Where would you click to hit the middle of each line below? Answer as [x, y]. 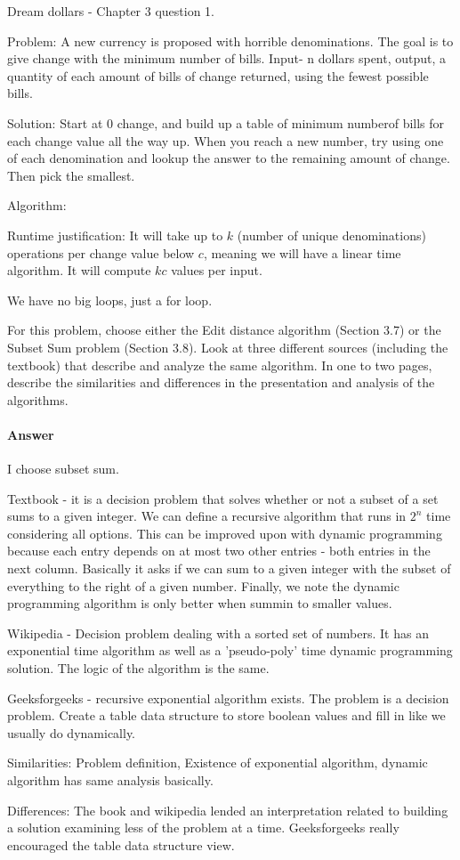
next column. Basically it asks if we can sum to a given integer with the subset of [229, 568]
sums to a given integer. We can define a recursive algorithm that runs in [207, 516]
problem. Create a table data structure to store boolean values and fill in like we [226, 715]
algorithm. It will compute [79, 270]
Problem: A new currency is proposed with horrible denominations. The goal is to [230, 41]
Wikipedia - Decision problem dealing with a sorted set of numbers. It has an [218, 633]
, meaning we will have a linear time [302, 252]
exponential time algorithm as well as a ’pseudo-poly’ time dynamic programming [230, 650]
